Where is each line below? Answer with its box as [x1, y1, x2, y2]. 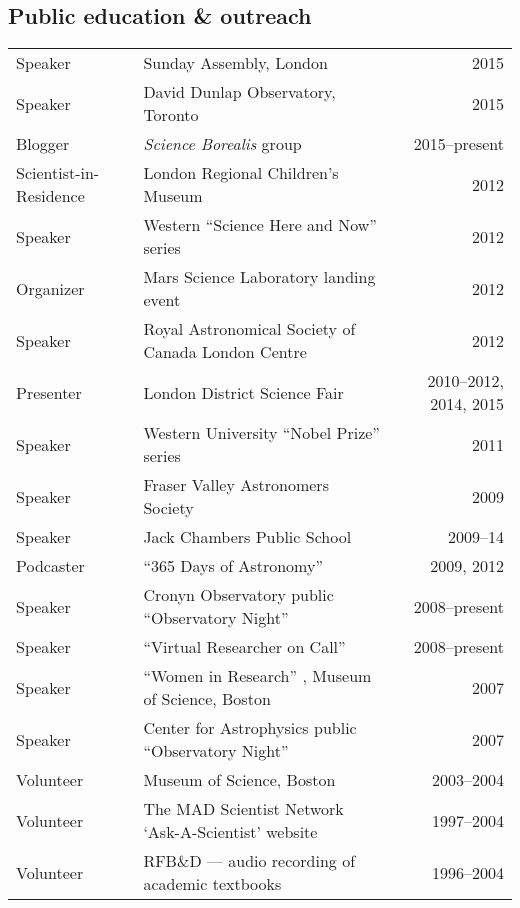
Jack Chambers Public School [143, 525, 352, 549]
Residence [16, 184, 85, 208]
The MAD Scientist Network [143, 797, 344, 821]
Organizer [16, 276, 85, 300]
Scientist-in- [16, 161, 100, 185]
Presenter [16, 380, 82, 404]
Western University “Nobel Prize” [143, 421, 380, 445]
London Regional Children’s [143, 161, 339, 185]
